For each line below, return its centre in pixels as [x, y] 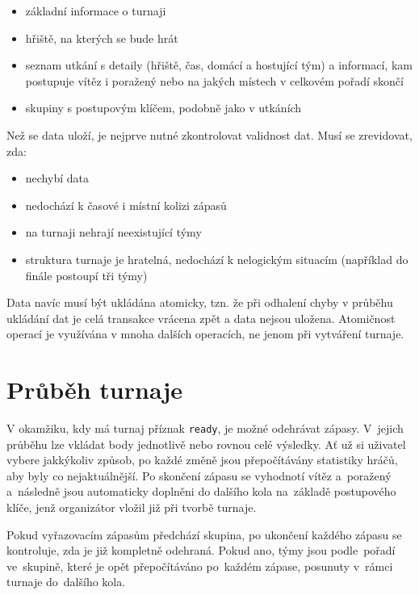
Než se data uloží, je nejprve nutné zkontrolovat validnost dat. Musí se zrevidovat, [209, 134]
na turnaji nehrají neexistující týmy [113, 232]
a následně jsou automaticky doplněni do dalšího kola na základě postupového [201, 491]
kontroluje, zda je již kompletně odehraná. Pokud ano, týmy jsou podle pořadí [201, 550]
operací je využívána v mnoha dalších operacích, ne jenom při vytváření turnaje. [205, 334]
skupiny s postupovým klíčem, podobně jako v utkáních [163, 108]
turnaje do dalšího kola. [66, 582]
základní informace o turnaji [96, 10]
